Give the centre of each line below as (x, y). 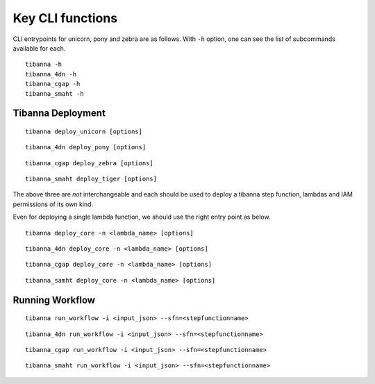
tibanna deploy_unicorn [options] (84, 131)
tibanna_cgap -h (53, 84)
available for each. (39, 48)
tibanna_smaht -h (55, 93)
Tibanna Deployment (59, 114)
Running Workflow (54, 300)
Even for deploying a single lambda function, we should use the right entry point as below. (142, 217)
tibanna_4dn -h (51, 74)
